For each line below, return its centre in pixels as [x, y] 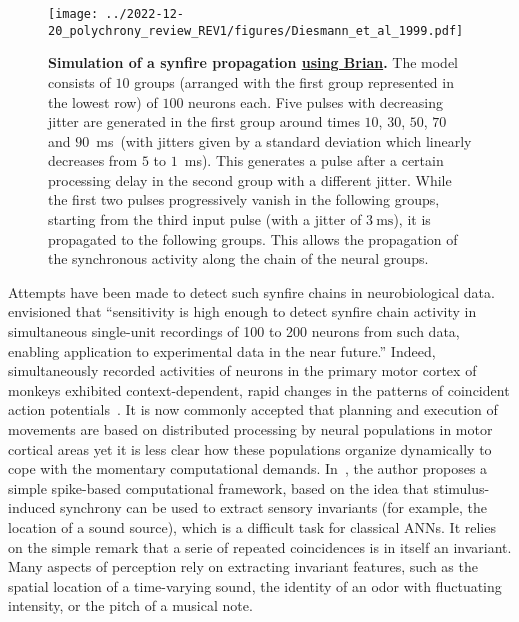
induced [32, 507]
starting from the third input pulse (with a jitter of [205, 219]
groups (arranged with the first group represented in [294, 81]
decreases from [93, 160]
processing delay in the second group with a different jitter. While [250, 179]
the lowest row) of [103, 101]
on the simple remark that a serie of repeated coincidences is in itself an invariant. [260, 546]
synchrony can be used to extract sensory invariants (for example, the [273, 507]
